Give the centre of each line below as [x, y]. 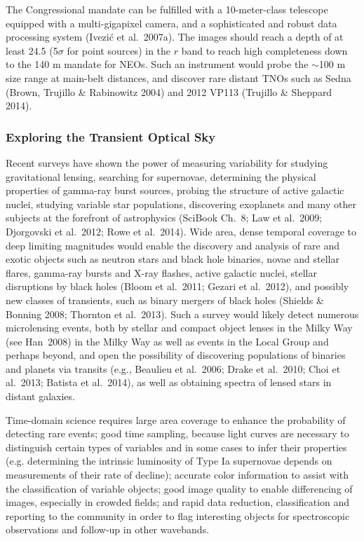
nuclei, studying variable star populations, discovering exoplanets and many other [181, 204]
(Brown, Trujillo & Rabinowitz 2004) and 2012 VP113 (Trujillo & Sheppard [169, 91]
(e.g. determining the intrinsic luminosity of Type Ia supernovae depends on [169, 461]
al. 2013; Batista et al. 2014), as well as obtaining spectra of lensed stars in [169, 382]
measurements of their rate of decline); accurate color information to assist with [177, 475]
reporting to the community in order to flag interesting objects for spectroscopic [178, 515]
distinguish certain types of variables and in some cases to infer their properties [176, 447]
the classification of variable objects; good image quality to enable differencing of [179, 488]
